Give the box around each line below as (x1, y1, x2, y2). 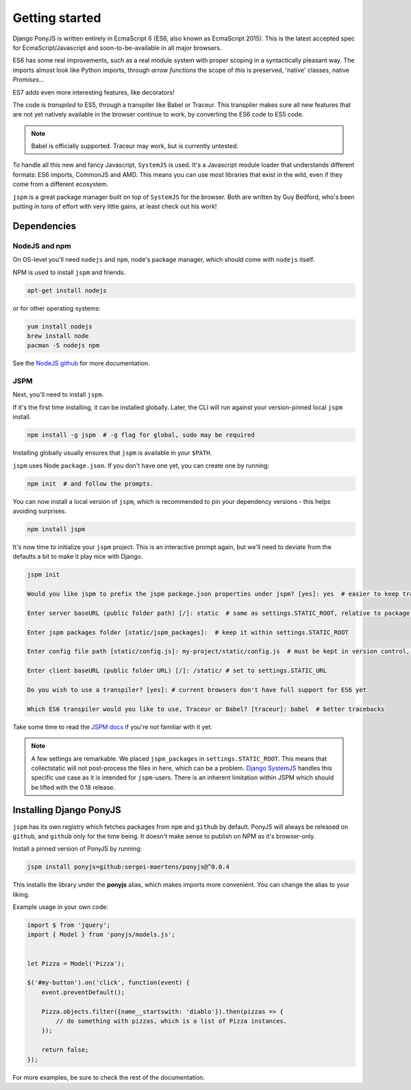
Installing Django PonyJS (12, 804, 121, 816)
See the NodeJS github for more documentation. (12, 359, 150, 367)
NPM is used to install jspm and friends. (12, 268, 126, 276)
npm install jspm (27, 525, 86, 533)
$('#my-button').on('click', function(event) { (27, 979, 190, 986)
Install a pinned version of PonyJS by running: (12, 845, 142, 853)
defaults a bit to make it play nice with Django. (12, 553, 143, 561)
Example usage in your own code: (12, 903, 109, 911)
